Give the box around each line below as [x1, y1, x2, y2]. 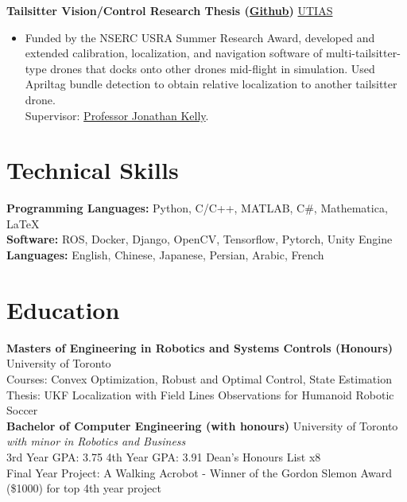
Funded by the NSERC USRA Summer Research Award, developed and [25, 29, 375, 45]
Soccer [6, 402, 38, 418]
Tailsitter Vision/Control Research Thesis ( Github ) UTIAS [6, 2, 333, 18]
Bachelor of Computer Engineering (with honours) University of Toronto [6, 417, 398, 434]
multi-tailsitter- [325, 45, 401, 61]
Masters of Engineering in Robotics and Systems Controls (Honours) [6, 339, 393, 356]
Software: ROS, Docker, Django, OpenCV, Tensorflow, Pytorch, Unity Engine [6, 231, 393, 247]
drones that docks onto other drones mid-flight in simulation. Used [50, 60, 375, 76]
